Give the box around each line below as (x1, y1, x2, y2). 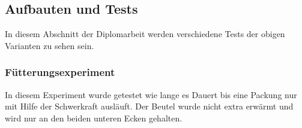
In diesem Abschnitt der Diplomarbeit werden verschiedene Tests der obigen (5, 28, 285, 40)
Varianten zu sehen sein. (5, 39, 94, 51)
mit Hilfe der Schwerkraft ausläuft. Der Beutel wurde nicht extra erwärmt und (5, 100, 294, 112)
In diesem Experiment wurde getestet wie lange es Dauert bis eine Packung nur (5, 88, 297, 100)
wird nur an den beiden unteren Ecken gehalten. (5, 111, 183, 124)
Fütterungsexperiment (5, 65, 115, 80)
